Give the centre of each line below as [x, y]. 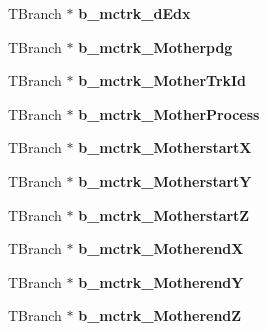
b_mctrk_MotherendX [161, 248]
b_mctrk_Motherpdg [155, 46]
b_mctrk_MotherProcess [169, 113]
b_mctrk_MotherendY [161, 281]
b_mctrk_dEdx [134, 13]
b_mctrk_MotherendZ [160, 315]
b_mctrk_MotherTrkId [162, 80]
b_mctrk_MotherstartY [165, 180]
